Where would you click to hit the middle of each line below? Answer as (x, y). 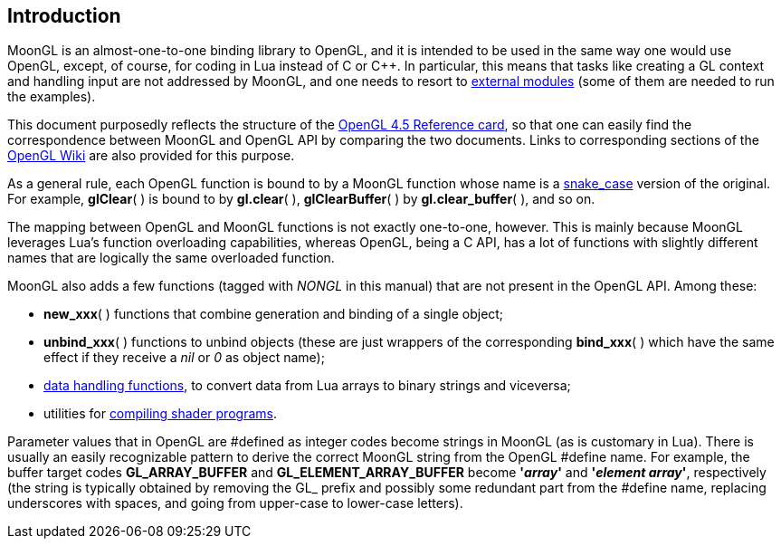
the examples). (52, 97)
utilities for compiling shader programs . (160, 414)
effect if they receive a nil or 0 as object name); (184, 358)
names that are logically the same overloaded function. (171, 258)
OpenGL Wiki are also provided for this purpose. (151, 156)
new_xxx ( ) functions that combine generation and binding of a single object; (274, 314)
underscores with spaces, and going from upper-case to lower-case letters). (235, 503)
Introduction (64, 16)
